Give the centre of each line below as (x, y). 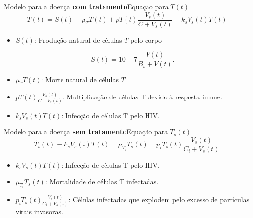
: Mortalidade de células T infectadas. (102, 181)
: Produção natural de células (78, 39)
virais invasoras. (39, 211)
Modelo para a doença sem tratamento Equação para (86, 132)
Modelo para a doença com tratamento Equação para (86, 6)
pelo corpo (146, 39)
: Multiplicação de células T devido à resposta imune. (142, 97)
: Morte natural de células (80, 80)
